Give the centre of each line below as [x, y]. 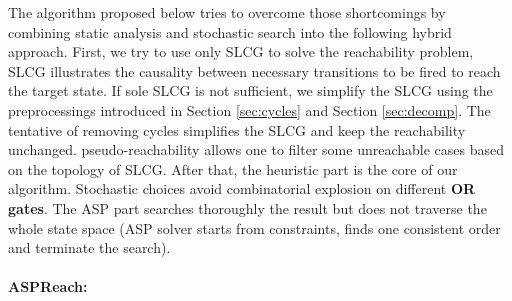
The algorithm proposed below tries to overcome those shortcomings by [227, 12]
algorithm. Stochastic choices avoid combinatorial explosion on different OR [242, 188]
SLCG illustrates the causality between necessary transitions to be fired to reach [254, 70]
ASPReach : [48, 286]
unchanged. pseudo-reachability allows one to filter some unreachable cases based [256, 149]
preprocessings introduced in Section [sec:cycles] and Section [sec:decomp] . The [249, 109]
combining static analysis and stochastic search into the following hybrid [230, 31]
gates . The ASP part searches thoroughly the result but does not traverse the [247, 207]
